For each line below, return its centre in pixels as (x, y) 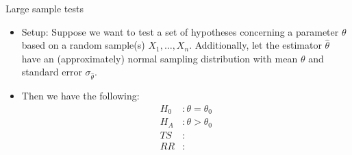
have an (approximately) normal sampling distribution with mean (160, 58)
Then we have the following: (80, 96)
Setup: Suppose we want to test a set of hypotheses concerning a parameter (180, 31)
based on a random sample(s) (83, 45)
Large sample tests (45, 8)
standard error (52, 72)
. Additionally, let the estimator (255, 45)
